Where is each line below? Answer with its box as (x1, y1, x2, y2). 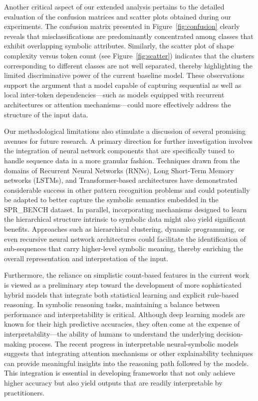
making (4, 338, 26, 349)
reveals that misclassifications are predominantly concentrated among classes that (4, 30, 254, 41)
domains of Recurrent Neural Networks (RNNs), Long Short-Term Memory (4, 165, 234, 175)
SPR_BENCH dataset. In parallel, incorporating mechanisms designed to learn (4, 204, 247, 214)
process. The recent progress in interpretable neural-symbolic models (28, 338, 239, 349)
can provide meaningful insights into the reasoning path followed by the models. (4, 358, 249, 368)
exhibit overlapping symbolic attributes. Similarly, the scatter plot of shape (4, 40, 234, 51)
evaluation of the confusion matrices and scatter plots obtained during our (4, 11, 232, 21)
